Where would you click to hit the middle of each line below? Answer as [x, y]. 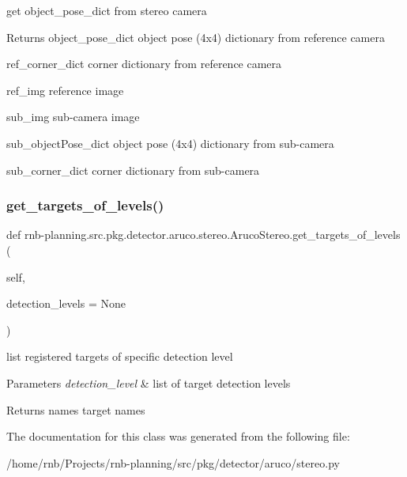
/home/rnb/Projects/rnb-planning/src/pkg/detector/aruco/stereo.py [173, 462]
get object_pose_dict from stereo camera [107, 10]
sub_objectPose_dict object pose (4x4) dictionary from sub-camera [170, 143]
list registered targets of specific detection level [120, 356]
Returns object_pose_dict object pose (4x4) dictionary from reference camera [196, 37]
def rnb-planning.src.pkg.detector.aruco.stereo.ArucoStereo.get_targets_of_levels [203, 235]
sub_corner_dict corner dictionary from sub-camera [133, 170]
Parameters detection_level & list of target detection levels [149, 382]
